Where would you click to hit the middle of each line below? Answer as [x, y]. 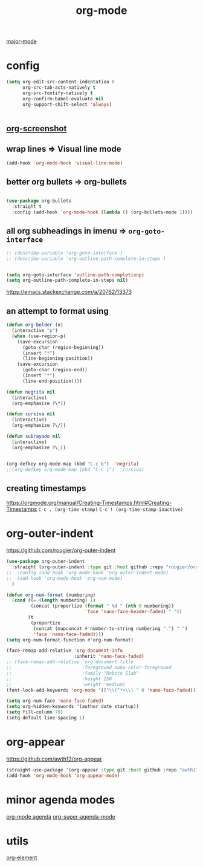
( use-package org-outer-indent [46, 562]
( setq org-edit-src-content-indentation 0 [60, 82]
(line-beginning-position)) [58, 359]
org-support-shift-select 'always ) [67, 104]
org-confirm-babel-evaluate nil [63, 99]
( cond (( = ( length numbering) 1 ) [54, 600]
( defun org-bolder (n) [35, 325]
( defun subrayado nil [34, 437]
